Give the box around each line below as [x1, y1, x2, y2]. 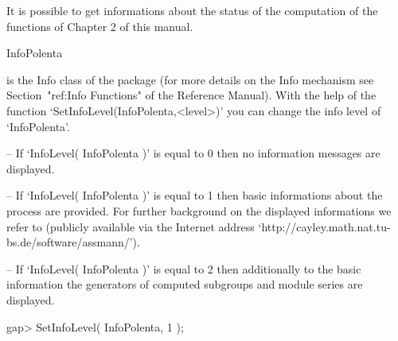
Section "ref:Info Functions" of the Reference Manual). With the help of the [6, 87, 377, 103]
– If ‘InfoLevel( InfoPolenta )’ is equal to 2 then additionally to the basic [6, 260, 361, 277]
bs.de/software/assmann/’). [6, 234, 140, 250]
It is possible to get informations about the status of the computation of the [6, 2, 378, 18]
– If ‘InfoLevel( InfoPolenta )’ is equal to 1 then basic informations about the [6, 187, 383, 203]
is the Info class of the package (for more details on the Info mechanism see [6, 71, 374, 87]
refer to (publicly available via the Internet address [6, 218, 255, 234]
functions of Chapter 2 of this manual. [6, 17, 193, 34]
